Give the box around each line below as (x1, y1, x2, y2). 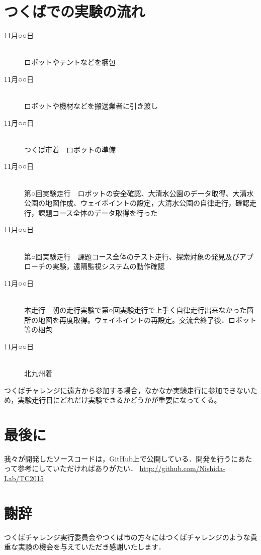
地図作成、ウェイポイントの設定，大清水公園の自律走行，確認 (45, 198, 249, 208)
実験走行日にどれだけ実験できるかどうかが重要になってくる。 (18, 395, 221, 405)
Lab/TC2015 (4, 473, 44, 484)
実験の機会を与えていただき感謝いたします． (18, 541, 165, 552)
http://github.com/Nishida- (139, 463, 225, 474)
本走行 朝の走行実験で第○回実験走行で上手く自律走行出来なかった (24, 305, 247, 315)
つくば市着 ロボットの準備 (24, 144, 116, 154)
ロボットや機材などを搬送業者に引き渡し (24, 101, 158, 111)
